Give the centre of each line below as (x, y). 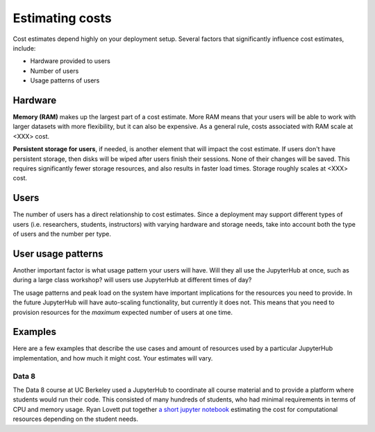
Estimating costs (62, 18)
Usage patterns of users (65, 80)
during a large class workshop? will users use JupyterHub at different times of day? (132, 280)
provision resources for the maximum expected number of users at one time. (123, 312)
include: (24, 48)
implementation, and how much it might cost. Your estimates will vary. (113, 358)
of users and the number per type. (62, 234)
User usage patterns (58, 253)
